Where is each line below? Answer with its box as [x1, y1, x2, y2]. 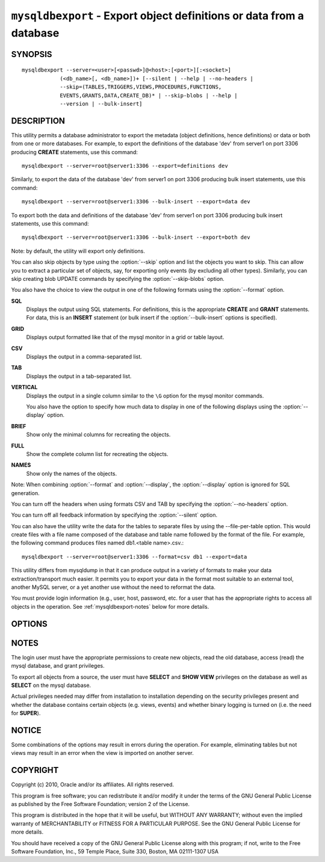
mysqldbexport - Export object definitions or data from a [11, 9, 304, 22]
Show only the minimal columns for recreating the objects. [26, 431, 171, 439]
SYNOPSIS [11, 49, 52, 60]
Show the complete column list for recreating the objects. [26, 450, 169, 457]
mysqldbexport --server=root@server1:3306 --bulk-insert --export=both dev [22, 234, 250, 241]
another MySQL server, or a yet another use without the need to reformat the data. [11, 583, 216, 591]
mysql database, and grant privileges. [11, 662, 105, 670]
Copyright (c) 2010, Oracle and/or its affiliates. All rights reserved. [11, 781, 175, 788]
